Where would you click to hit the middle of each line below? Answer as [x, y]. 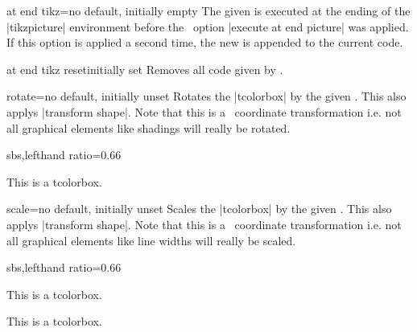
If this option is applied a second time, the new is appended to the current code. [205, 42]
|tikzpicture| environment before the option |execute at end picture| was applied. [208, 26]
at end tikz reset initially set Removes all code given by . [145, 69]
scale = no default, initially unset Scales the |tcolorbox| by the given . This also [199, 209]
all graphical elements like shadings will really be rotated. [149, 127]
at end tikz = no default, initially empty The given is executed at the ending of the [208, 10]
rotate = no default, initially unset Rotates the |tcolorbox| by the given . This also [206, 96]
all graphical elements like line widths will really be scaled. [151, 240]
